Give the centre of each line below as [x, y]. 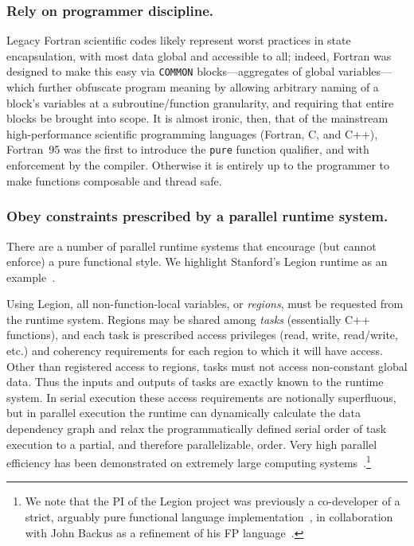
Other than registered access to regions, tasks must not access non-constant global [207, 366]
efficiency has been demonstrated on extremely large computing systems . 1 [189, 461]
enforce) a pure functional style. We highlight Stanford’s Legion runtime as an [197, 261]
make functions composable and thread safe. [114, 180]
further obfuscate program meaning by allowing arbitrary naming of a [209, 87]
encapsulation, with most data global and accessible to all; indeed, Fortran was [199, 55]
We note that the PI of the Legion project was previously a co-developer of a [213, 501]
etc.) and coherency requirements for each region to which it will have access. [195, 351]
